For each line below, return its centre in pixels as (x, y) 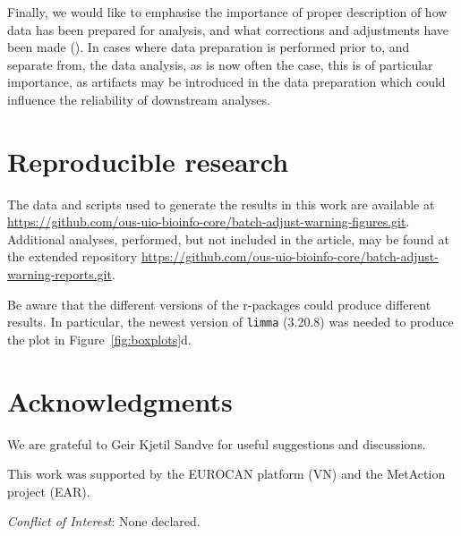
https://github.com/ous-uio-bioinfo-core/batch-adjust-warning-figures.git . (209, 221)
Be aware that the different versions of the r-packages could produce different (219, 304)
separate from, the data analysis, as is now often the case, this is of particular (220, 64)
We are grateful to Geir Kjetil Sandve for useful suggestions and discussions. (217, 443)
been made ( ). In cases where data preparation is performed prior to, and (209, 47)
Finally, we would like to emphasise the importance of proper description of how (227, 12)
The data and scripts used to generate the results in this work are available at (221, 204)
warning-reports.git (60, 274)
